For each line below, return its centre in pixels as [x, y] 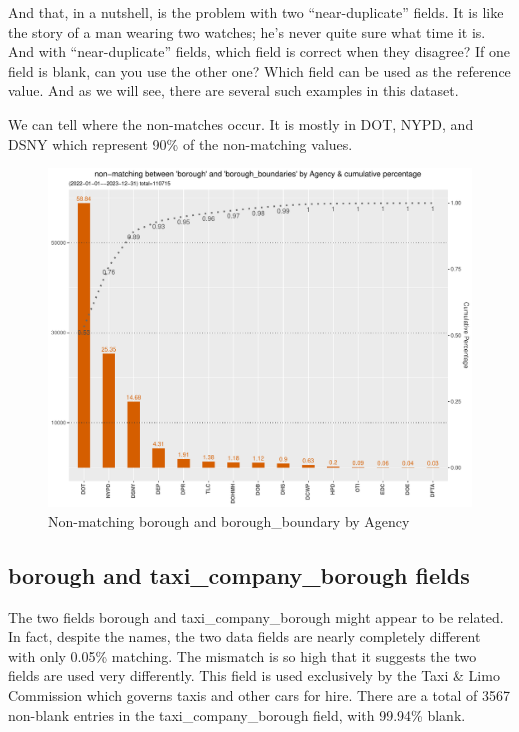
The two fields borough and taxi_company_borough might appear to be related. [256, 616]
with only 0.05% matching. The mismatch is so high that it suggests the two [242, 655]
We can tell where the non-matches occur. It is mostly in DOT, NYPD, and [241, 123]
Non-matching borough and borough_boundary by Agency [229, 520]
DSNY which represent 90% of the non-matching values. [180, 143]
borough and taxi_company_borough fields [239, 574]
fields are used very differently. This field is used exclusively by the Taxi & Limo [254, 675]
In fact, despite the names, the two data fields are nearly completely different [244, 636]
